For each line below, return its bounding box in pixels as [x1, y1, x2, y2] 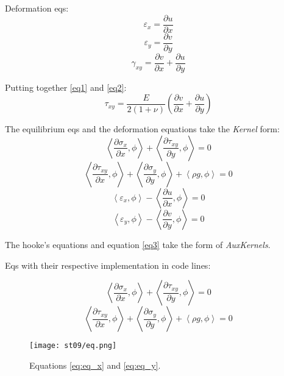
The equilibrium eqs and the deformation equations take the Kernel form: [5, 122, 280, 135]
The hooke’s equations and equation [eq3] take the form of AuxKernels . [5, 238, 271, 250]
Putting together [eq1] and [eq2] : [5, 80, 127, 93]
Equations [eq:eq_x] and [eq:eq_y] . [29, 358, 161, 371]
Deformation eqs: [5, 2, 69, 14]
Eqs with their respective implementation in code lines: [5, 258, 211, 271]
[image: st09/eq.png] [29, 341, 117, 350]
